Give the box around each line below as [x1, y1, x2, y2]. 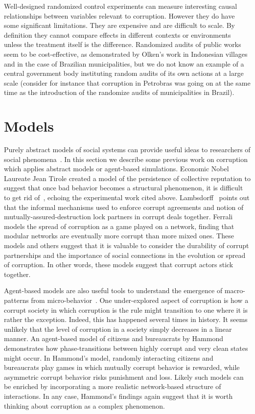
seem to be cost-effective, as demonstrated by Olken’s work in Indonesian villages [4, 48, 248, 59]
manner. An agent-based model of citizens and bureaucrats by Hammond [4, 333, 223, 344]
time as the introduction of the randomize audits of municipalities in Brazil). [4, 87, 234, 97]
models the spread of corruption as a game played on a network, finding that [4, 221, 234, 231]
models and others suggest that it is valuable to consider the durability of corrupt [4, 240, 249, 250]
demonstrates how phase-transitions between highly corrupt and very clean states [4, 343, 248, 353]
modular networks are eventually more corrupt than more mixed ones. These [4, 230, 234, 241]
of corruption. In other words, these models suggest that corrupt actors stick [4, 259, 233, 270]
